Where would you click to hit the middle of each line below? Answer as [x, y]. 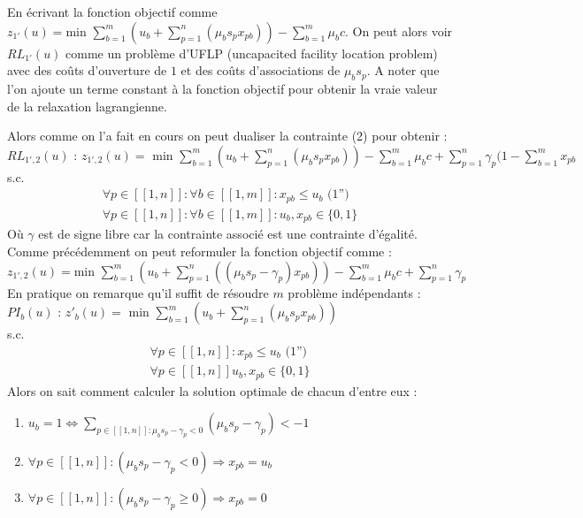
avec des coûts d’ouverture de [87, 70]
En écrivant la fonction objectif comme [112, 11]
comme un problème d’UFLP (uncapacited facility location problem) [252, 53]
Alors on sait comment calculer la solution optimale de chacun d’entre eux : [212, 390]
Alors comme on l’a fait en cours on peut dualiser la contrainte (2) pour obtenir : [227, 136]
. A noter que [403, 70]
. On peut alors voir [399, 30]
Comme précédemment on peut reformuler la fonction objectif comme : [199, 251]
